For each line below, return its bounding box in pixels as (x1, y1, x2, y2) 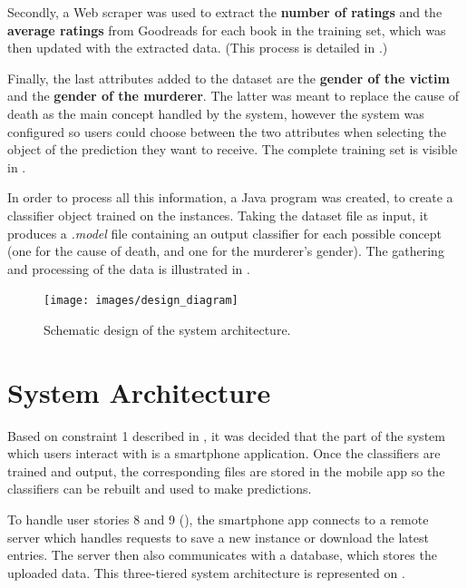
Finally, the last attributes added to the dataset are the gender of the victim (7, 68, 450, 87)
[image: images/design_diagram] (44, 294, 238, 308)
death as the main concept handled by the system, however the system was (7, 103, 424, 122)
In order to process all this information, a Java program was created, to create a (7, 188, 453, 207)
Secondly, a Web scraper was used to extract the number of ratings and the (7, 3, 443, 21)
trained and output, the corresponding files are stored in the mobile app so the (7, 461, 445, 480)
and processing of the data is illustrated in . (7, 259, 250, 278)
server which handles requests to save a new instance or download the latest (7, 527, 429, 546)
